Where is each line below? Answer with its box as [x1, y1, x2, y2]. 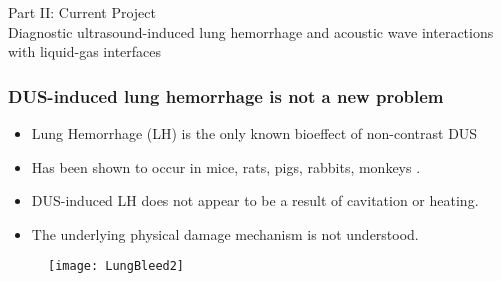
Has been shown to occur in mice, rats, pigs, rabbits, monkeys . [31, 156, 421, 177]
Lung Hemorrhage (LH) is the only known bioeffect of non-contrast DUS [31, 123, 478, 143]
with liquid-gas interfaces [8, 41, 162, 62]
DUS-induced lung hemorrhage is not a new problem [8, 83, 444, 108]
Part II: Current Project [8, 2, 156, 22]
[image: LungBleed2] [48, 259, 185, 274]
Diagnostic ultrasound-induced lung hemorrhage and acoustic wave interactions [8, 21, 494, 42]
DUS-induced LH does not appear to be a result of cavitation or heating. [31, 190, 479, 211]
